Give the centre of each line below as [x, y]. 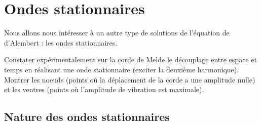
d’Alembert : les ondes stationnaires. [61, 42]
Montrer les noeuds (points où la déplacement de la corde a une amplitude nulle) [130, 79]
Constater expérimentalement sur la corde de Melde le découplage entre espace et [130, 59]
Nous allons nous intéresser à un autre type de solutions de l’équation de [117, 33]
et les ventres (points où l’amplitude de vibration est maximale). [104, 89]
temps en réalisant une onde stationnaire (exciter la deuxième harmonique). [122, 69]
